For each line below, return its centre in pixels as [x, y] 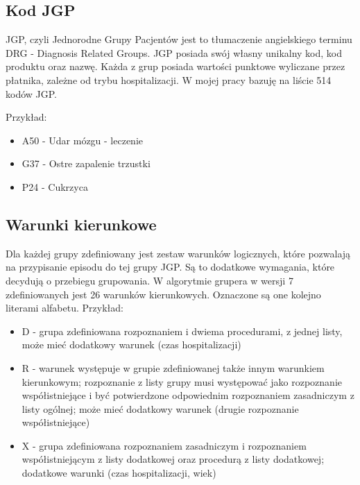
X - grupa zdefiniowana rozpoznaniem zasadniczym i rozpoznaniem [164, 445]
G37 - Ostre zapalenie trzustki [86, 163]
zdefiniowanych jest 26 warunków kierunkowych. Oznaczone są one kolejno [163, 294]
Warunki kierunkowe [81, 224]
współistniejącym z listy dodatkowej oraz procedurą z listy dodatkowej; [173, 459]
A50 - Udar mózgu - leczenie [83, 140]
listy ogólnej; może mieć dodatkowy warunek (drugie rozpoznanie [160, 408]
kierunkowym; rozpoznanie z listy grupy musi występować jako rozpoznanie [182, 381]
